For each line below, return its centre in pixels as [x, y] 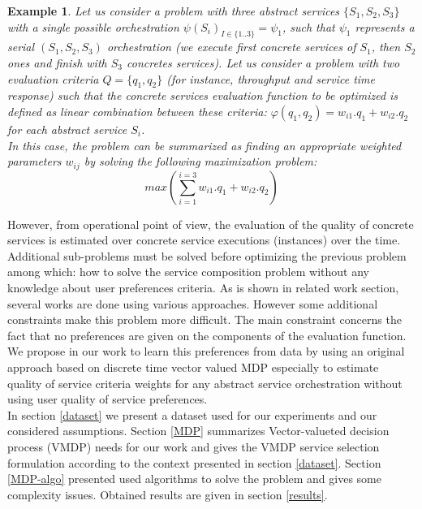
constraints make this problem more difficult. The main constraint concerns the [205, 319]
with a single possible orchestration [93, 26]
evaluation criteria [53, 78]
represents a [385, 26]
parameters [34, 161]
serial [21, 47]
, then [386, 47]
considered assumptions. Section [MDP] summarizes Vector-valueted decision [198, 431]
